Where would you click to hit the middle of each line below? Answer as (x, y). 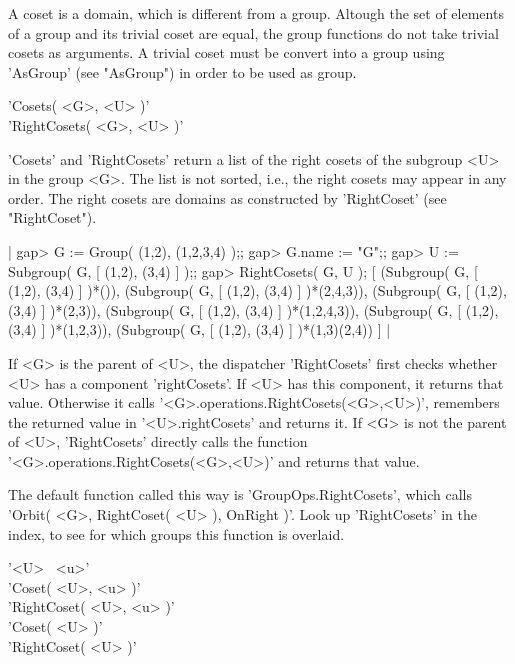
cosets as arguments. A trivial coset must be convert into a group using (226, 52)
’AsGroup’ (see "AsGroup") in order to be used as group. (182, 71)
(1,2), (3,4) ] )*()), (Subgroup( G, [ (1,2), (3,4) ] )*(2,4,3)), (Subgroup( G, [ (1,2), (257, 290)
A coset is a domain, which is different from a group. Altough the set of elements (256, 13)
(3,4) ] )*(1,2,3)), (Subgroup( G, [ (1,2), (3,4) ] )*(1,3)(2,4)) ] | (199, 329)
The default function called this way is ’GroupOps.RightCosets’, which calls (240, 494)
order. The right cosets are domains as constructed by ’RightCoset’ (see (227, 197)
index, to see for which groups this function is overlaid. (176, 533)
